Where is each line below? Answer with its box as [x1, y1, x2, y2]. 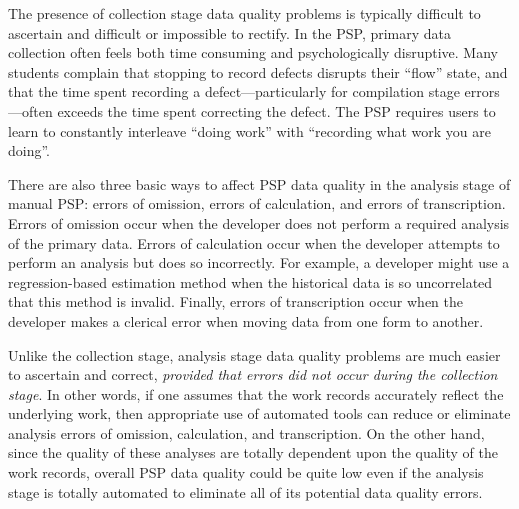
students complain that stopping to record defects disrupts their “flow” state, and [8, 61, 508, 82]
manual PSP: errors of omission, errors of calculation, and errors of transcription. [8, 193, 506, 214]
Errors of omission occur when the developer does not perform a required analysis [8, 212, 510, 233]
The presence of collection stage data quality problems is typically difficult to [8, 3, 481, 23]
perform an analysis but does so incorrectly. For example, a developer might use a [8, 252, 510, 273]
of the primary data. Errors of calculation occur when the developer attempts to [8, 232, 500, 253]
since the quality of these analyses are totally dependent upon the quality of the [8, 442, 498, 463]
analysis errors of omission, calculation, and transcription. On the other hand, [8, 422, 485, 443]
